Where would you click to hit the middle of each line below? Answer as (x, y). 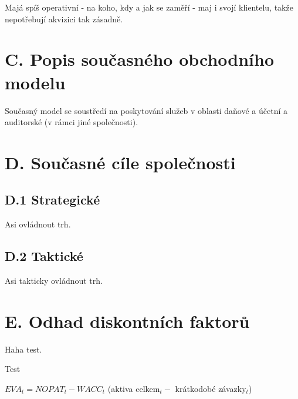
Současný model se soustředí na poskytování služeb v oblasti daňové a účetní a (146, 110)
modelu (35, 82)
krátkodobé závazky (211, 388)
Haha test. (23, 349)
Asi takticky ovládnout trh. (54, 281)
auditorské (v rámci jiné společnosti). (72, 122)
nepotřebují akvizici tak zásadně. (64, 19)
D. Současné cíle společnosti (120, 162)
